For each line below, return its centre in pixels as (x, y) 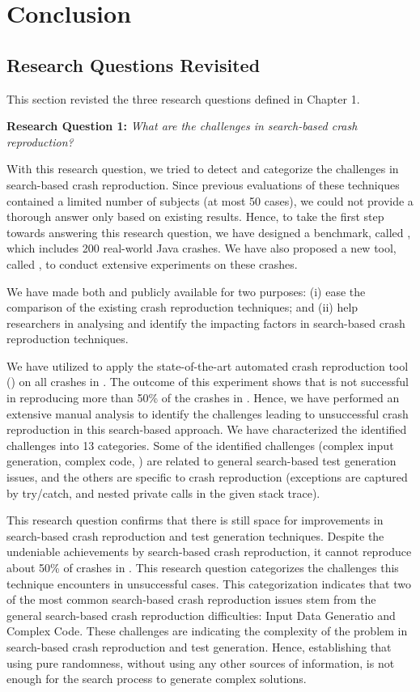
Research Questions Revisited (134, 64)
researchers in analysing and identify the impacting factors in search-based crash (206, 323)
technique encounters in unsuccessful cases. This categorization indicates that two (209, 583)
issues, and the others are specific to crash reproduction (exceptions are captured (207, 477)
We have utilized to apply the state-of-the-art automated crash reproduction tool (208, 365)
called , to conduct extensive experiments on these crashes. (152, 263)
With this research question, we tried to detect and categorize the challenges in (203, 169)
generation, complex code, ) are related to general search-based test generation (202, 461)
